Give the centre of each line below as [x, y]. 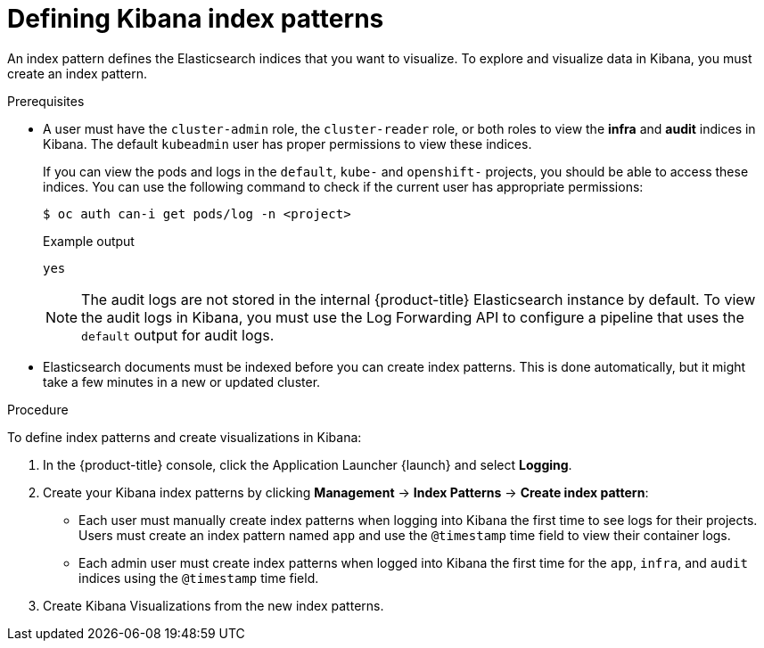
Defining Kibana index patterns [196, 19]
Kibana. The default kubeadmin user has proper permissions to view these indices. [288, 144]
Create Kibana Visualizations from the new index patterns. [214, 605]
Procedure [38, 409]
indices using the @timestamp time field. [199, 578]
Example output [89, 241]
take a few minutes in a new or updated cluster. [182, 381]
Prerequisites [46, 101]
